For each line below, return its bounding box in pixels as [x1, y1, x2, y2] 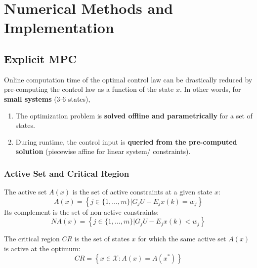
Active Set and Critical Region [4, 167, 129, 179]
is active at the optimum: [4, 243, 81, 253]
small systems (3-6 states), [4, 93, 90, 104]
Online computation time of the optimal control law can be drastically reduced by [4, 74, 253, 84]
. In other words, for [179, 84, 241, 94]
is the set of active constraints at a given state [72, 187, 213, 197]
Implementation [4, 17, 114, 38]
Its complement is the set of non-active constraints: [4, 206, 159, 217]
